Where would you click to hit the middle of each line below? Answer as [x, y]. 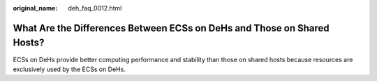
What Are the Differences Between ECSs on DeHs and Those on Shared [171, 28]
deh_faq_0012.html [95, 8]
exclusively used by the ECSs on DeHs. [69, 69]
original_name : [35, 8]
